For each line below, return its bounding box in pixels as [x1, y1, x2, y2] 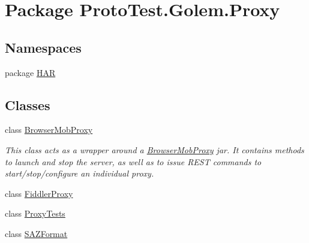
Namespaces [5, 38, 82, 56]
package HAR [5, 66, 56, 78]
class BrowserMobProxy [5, 123, 93, 136]
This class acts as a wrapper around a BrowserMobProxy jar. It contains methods [5, 143, 304, 156]
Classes [5, 95, 50, 114]
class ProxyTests [5, 207, 65, 220]
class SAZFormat [5, 227, 68, 239]
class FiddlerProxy [5, 187, 73, 199]
